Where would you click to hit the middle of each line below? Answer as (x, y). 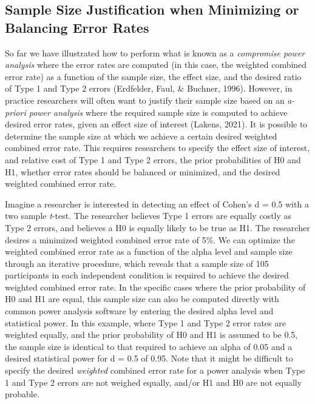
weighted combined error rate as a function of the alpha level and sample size (149, 251)
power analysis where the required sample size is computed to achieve (158, 112)
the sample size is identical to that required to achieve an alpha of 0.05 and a (149, 346)
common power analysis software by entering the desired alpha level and (139, 311)
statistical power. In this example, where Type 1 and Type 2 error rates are (145, 322)
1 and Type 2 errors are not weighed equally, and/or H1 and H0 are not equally (154, 382)
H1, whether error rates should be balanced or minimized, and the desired (143, 171)
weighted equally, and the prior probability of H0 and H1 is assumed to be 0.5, (151, 335)
